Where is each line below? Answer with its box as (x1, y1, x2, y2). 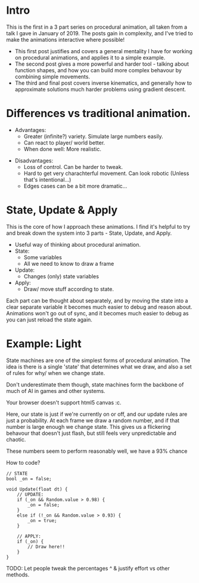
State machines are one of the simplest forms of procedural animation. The (6, 357, 191, 364)
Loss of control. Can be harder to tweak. (23, 163, 123, 170)
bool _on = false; (6, 475, 52, 481)
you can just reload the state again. (6, 316, 92, 323)
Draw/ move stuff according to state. (23, 285, 114, 293)
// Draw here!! (27, 544, 66, 550)
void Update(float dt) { (6, 486, 68, 492)
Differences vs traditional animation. (6, 107, 191, 120)
